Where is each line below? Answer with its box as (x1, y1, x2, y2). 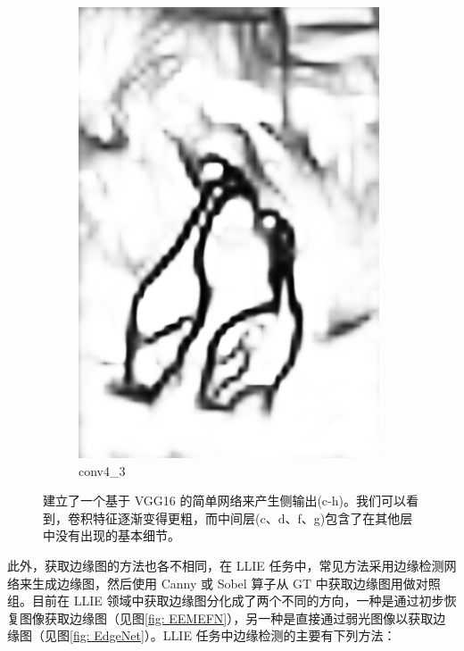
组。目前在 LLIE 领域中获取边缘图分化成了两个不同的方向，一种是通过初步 (7, 591, 444, 610)
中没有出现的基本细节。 (43, 526, 180, 545)
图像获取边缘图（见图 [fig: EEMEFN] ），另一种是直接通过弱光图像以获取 (19, 608, 434, 627)
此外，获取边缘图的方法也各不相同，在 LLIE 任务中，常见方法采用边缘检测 (7, 555, 444, 574)
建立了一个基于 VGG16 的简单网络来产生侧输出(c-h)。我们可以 (43, 491, 406, 510)
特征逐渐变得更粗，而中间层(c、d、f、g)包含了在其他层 (92, 508, 413, 527)
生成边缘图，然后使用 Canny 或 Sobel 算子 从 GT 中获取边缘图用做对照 (31, 573, 441, 592)
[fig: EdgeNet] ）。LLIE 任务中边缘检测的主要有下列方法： (70, 626, 396, 645)
